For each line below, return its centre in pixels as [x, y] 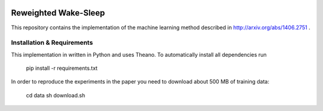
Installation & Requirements [52, 43]
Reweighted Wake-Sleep [58, 13]
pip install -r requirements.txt [62, 68]
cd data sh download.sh [56, 95]
